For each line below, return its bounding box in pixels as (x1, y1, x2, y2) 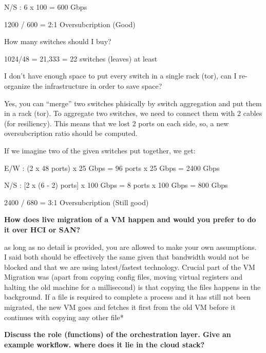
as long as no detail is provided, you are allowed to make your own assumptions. (4, 241, 257, 252)
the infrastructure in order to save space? (32, 80, 162, 91)
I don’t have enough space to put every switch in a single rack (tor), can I (4, 70, 237, 81)
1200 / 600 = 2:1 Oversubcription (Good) (4, 18, 136, 29)
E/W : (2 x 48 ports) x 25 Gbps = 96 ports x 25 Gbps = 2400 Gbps (4, 162, 220, 173)
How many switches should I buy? (4, 36, 111, 47)
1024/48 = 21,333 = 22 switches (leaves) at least (4, 53, 158, 64)
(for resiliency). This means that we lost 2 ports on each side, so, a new (4, 117, 229, 128)
